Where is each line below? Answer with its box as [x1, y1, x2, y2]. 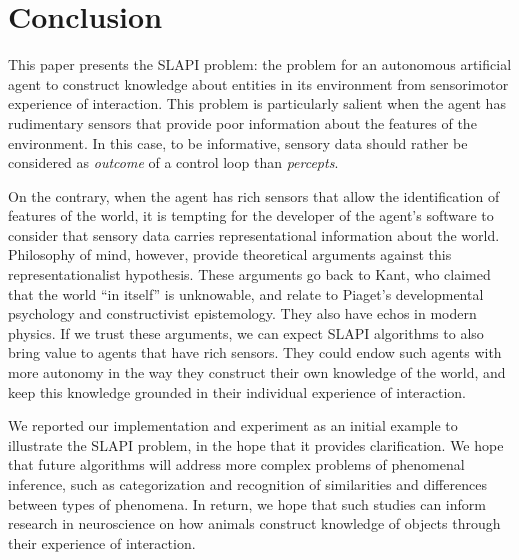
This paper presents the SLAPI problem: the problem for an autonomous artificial [8, 54, 512, 75]
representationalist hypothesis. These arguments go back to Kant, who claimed [8, 264, 491, 285]
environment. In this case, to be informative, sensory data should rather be [8, 132, 468, 153]
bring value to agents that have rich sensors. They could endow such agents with [8, 342, 502, 363]
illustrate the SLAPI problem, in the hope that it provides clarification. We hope [8, 434, 504, 455]
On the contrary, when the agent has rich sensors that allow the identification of [8, 185, 500, 206]
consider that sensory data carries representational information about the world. [8, 224, 500, 245]
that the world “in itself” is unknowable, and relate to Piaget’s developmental [8, 283, 484, 304]
